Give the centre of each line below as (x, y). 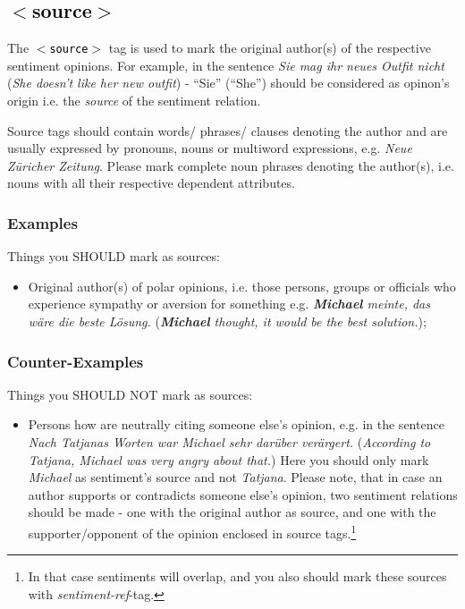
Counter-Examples (76, 361)
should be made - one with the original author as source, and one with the (232, 512)
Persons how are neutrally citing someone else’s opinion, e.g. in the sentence (236, 424)
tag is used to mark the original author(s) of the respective (270, 48)
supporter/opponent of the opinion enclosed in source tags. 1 (192, 531)
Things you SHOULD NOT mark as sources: (130, 394)
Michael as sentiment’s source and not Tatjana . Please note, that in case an (235, 477)
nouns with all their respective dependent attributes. (151, 183)
